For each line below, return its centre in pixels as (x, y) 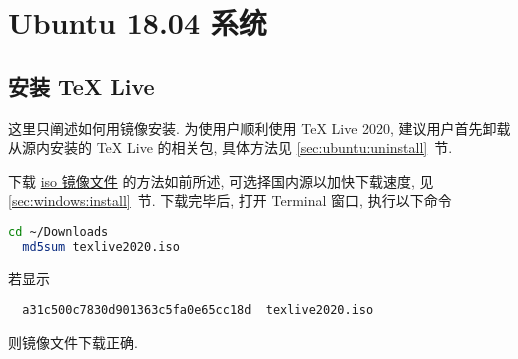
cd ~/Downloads (58, 231)
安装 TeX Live (81, 85)
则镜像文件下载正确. (73, 341)
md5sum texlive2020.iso (101, 246)
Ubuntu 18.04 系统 (137, 22)
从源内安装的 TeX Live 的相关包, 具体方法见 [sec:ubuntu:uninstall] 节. (230, 147)
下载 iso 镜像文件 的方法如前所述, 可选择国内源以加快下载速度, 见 (221, 180)
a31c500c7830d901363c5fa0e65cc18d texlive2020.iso (198, 310)
